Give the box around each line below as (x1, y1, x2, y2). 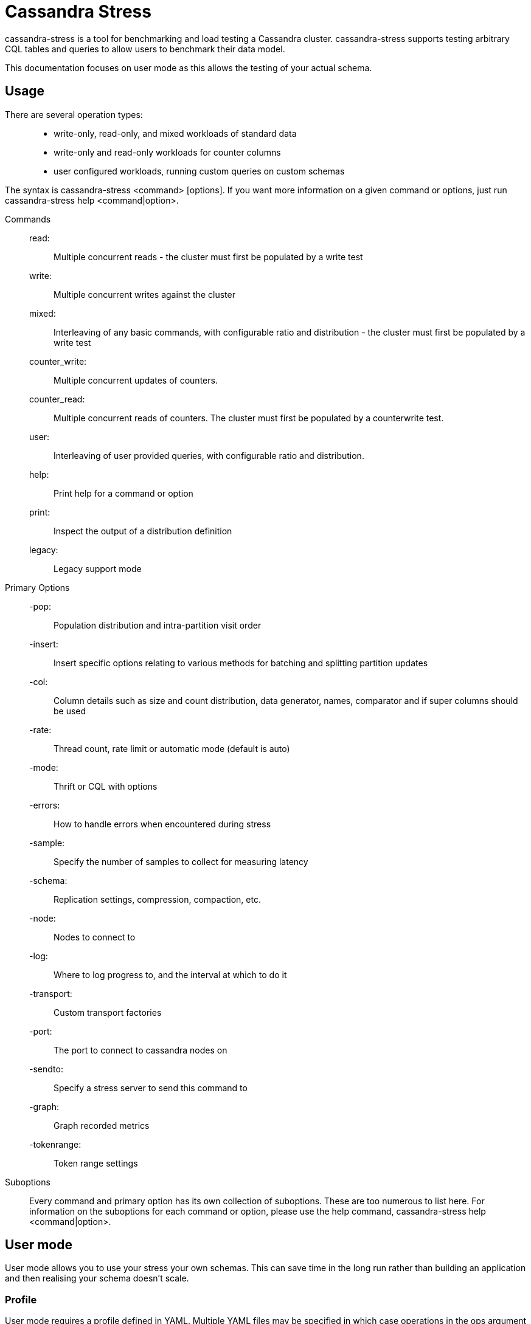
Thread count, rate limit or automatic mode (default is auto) (54, 743, 290, 754)
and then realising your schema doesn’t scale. (5, 1273, 189, 1284)
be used (54, 705, 86, 716)
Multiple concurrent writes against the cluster (54, 289, 235, 300)
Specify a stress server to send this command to (54, 1082, 248, 1093)
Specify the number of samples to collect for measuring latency (54, 856, 308, 867)
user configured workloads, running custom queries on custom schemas (54, 165, 345, 176)
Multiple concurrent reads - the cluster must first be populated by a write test (54, 251, 363, 262)
